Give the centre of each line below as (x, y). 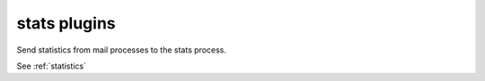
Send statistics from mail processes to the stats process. (121, 50)
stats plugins (66, 23)
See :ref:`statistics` (52, 66)
